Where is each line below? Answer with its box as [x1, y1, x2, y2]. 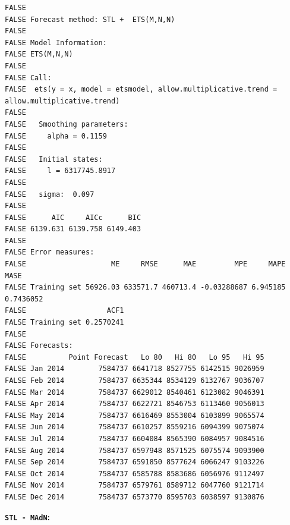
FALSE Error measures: [5, 248, 94, 257]
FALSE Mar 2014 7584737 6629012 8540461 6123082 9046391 [5, 388, 264, 397]
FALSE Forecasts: [5, 341, 73, 350]
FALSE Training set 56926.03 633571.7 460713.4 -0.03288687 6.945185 [5, 283, 286, 292]
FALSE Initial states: [5, 155, 103, 164]
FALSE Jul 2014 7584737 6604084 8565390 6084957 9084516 [5, 434, 264, 443]
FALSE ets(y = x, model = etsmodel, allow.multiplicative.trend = [5, 85, 278, 94]
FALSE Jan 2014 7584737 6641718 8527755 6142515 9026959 [5, 364, 264, 373]
